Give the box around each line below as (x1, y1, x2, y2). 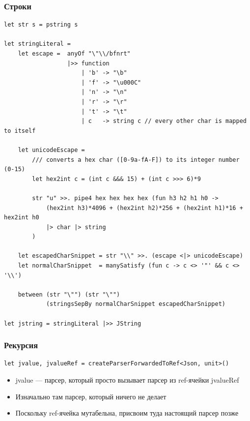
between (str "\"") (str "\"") (18, 291, 120, 298)
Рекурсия (4, 339, 38, 351)
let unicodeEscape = (18, 146, 85, 153)
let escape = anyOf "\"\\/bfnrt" (18, 50, 131, 57)
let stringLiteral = (4, 40, 71, 48)
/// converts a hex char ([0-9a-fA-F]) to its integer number (32, 156, 240, 163)
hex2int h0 (4, 214, 39, 221)
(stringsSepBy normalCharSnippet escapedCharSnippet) (46, 301, 226, 308)
